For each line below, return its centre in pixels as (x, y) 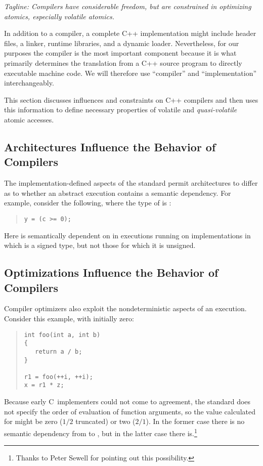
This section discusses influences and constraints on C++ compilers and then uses (131, 99)
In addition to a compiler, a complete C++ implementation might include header (130, 33)
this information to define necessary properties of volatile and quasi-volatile (121, 110)
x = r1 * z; (44, 385)
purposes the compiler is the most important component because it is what (120, 53)
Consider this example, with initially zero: (69, 318)
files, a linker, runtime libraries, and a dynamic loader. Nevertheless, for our (122, 43)
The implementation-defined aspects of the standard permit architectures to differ (131, 183)
